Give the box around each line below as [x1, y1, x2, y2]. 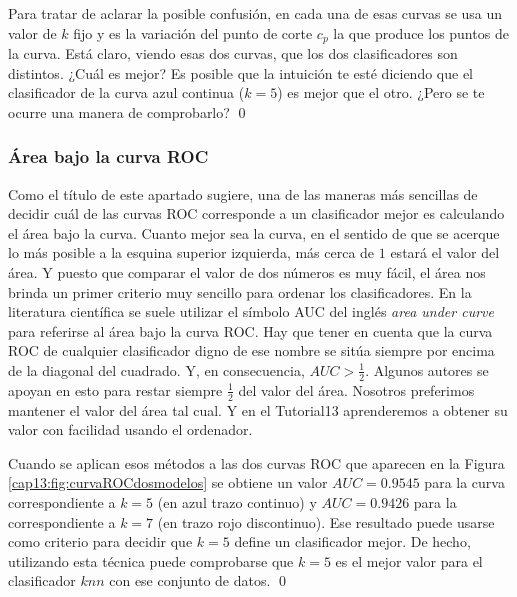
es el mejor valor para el [335, 550, 483, 571]
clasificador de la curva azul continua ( [8, 82, 245, 103]
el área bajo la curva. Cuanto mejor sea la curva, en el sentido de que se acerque [8, 222, 500, 243]
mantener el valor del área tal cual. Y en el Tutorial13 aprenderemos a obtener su [8, 399, 508, 420]
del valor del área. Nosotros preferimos [238, 379, 475, 400]
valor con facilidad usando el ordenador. [8, 419, 253, 440]
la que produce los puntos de [333, 22, 509, 43]
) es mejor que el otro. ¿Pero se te [277, 82, 485, 103]
